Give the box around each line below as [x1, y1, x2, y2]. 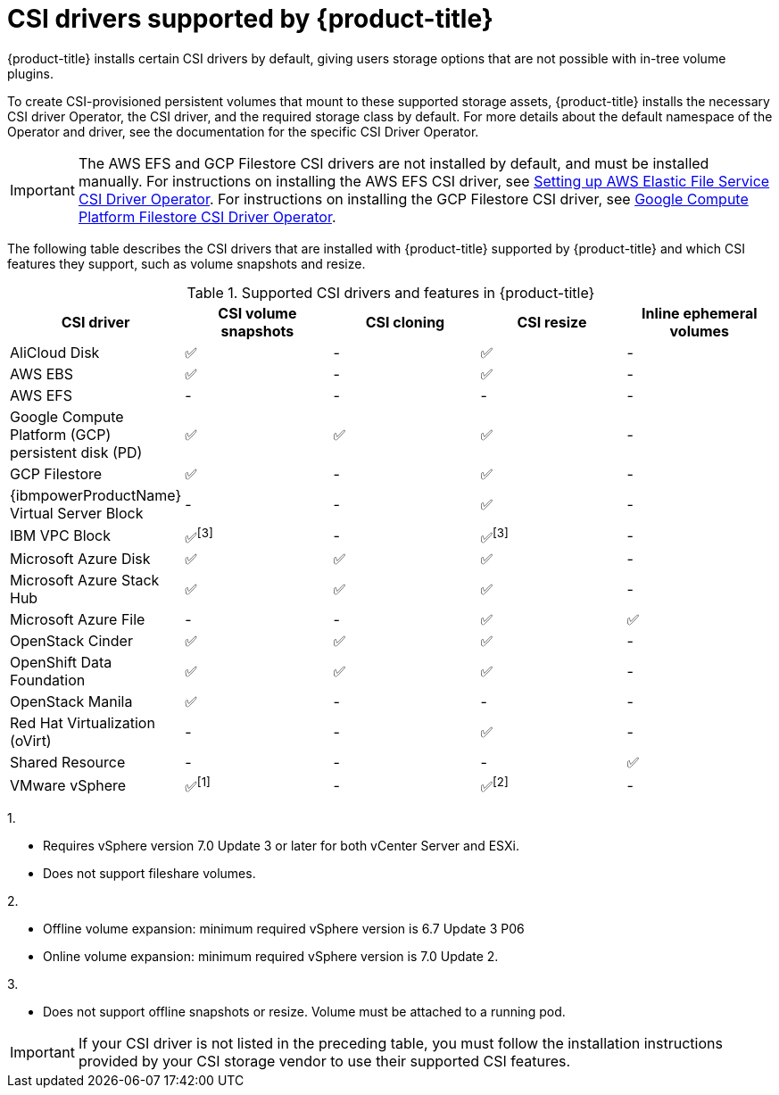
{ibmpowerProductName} [10, 485, 182, 504]
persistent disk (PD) [10, 443, 143, 461]
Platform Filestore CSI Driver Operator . [78, 207, 336, 226]
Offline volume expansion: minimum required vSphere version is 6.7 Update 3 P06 [43, 921, 525, 937]
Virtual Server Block [10, 503, 144, 522]
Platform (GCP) [10, 425, 112, 444]
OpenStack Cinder [10, 632, 133, 651]
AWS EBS [10, 364, 74, 383]
